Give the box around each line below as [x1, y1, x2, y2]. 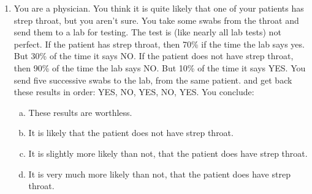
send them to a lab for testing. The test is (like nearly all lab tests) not [13, 26, 281, 38]
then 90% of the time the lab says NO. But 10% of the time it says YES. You [13, 61, 306, 74]
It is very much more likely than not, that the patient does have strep [28, 167, 291, 180]
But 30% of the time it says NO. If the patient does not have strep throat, [13, 49, 294, 62]
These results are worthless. [28, 106, 132, 118]
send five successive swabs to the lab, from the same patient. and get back [13, 73, 292, 86]
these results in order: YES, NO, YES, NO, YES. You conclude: [13, 85, 254, 98]
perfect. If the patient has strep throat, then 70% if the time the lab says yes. [13, 37, 305, 50]
